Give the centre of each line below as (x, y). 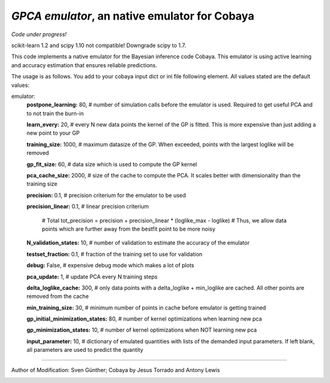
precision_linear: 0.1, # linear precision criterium (88, 206)
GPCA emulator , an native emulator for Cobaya (133, 16)
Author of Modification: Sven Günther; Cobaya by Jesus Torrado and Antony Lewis (116, 370)
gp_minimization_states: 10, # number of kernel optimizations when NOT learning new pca (142, 330)
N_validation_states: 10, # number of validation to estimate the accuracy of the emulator (138, 243)
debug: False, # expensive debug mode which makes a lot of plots (111, 266)
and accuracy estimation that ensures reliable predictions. (84, 65)
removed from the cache (58, 296)
